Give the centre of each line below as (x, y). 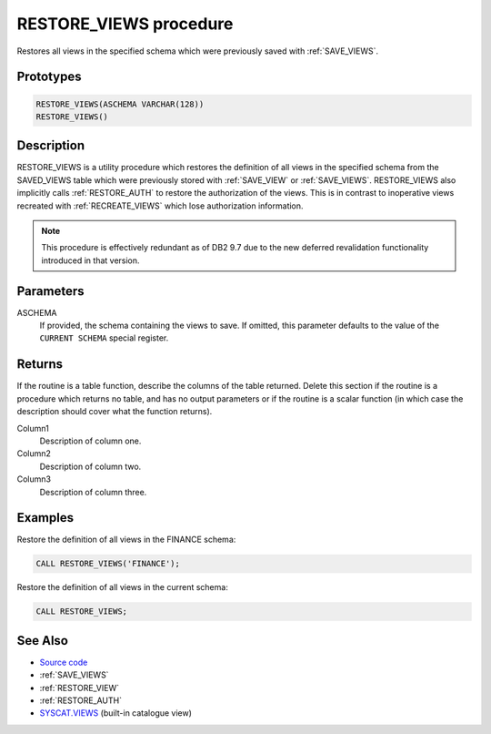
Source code (64, 662)
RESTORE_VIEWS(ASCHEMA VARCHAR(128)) (120, 104)
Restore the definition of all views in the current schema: (123, 587)
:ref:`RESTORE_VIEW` (80, 688)
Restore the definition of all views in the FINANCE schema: (126, 540)
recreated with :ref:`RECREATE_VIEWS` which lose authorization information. (160, 206)
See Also (42, 641)
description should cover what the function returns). (115, 412)
